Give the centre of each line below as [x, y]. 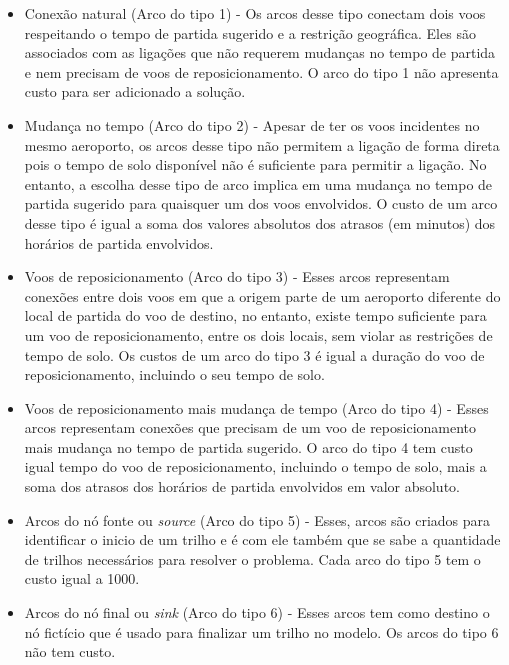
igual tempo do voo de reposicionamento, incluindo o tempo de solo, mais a [255, 466]
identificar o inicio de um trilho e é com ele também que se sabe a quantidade [262, 539]
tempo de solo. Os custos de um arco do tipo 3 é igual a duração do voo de [254, 354]
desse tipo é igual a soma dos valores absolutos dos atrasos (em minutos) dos [260, 222]
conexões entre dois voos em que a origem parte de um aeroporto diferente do [262, 295]
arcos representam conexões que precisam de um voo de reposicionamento [250, 427]
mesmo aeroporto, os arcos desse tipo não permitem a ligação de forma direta [262, 144]
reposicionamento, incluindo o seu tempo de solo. [174, 374]
